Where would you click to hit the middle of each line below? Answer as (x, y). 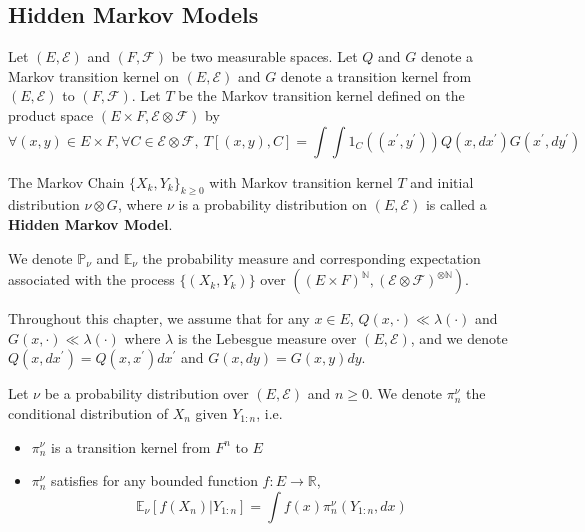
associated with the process (91, 279)
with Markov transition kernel (301, 181)
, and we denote (459, 337)
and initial (442, 181)
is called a (456, 204)
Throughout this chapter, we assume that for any (159, 318)
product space (51, 114)
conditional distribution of (88, 412)
